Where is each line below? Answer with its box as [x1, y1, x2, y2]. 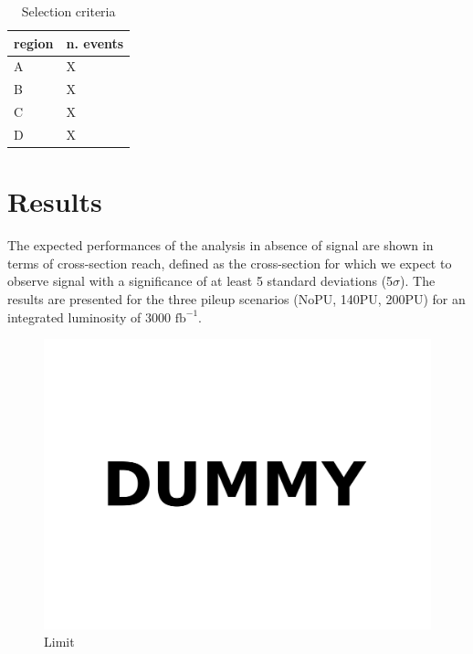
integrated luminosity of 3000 [7, 307, 172, 326]
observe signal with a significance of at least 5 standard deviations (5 [7, 271, 394, 290]
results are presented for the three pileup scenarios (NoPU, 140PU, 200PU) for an [7, 289, 466, 308]
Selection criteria [21, 2, 116, 20]
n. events [66, 33, 124, 52]
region [14, 33, 54, 52]
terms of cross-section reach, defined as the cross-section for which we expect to [7, 253, 452, 272]
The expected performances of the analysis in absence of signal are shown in [7, 236, 434, 255]
